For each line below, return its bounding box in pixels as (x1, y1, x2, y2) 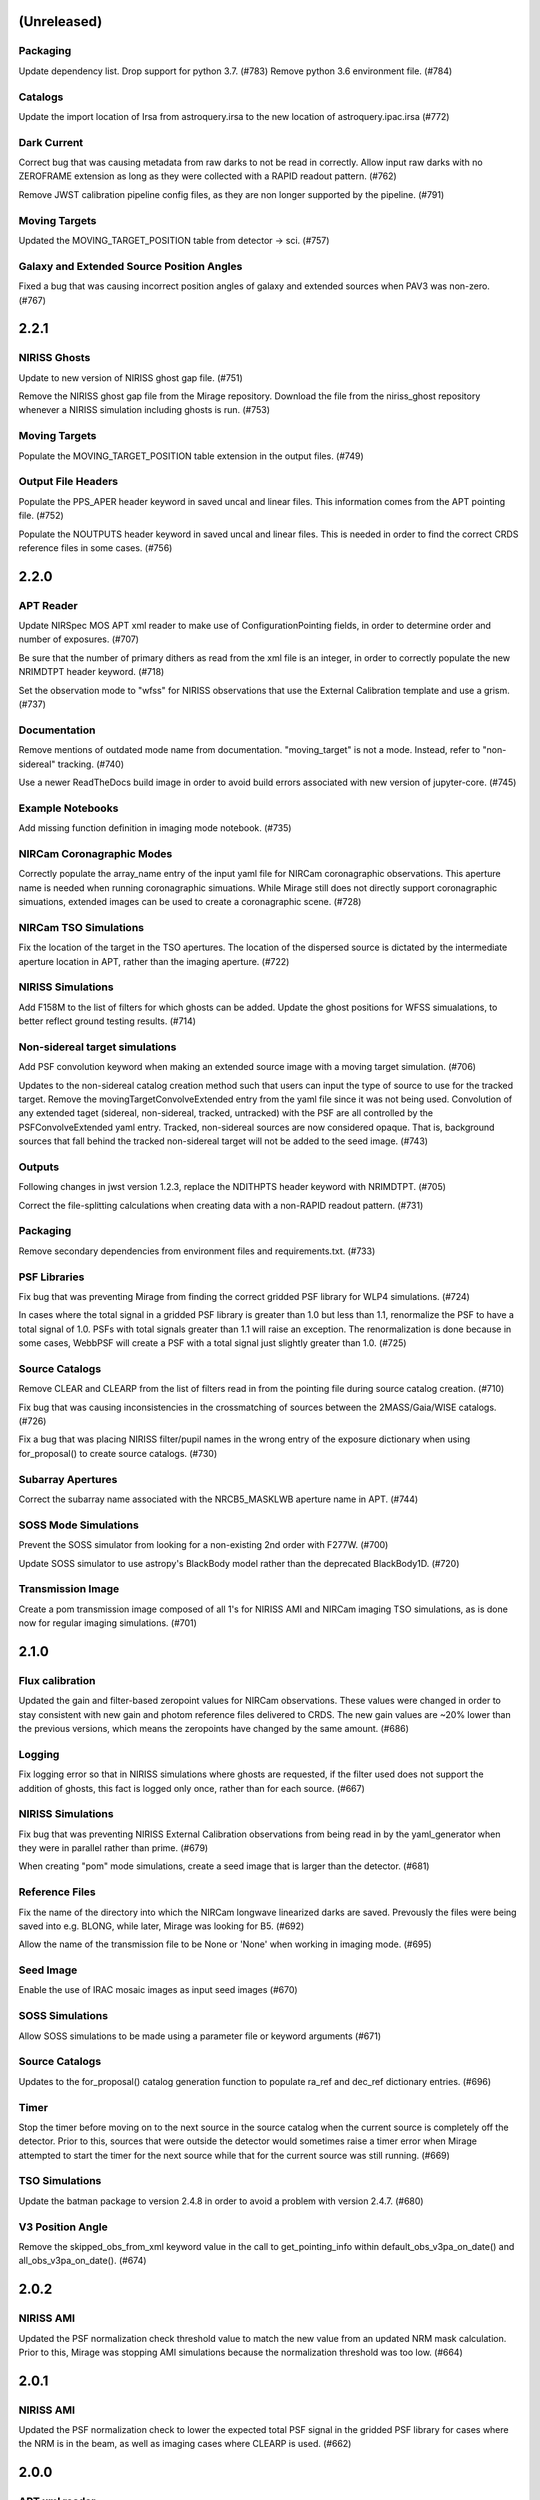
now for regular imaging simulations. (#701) (18, 1617, 197, 1629)
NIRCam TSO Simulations (18, 920, 145, 934)
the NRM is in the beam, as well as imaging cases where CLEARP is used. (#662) (18, 2438, 352, 2450)
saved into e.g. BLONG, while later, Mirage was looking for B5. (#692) (18, 1920, 305, 1932)
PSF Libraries (18, 1270, 85, 1284)
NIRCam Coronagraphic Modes (18, 846, 173, 860)
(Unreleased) (18, 13, 103, 30)
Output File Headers (18, 475, 119, 489)
